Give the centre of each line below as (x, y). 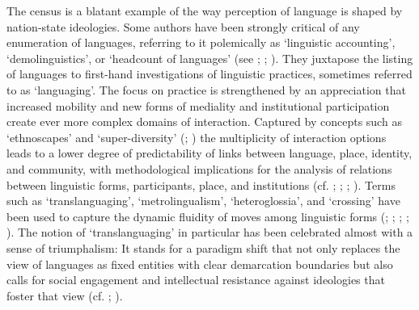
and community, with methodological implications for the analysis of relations (199, 168)
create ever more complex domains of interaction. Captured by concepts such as (204, 121)
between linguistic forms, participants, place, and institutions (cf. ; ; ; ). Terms (201, 184)
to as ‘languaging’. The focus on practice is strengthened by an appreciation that (206, 89)
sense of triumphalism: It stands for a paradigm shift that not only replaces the (203, 247)
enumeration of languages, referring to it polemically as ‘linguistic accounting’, (201, 42)
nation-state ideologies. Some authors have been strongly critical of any (183, 26)
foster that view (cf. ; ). (65, 295)
